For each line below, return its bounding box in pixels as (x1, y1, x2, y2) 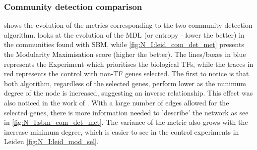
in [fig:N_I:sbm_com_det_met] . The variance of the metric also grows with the (4, 117, 248, 127)
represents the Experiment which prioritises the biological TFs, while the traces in (4, 58, 254, 69)
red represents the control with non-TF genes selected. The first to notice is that (4, 68, 249, 79)
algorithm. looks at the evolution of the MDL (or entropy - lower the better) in (4, 29, 245, 40)
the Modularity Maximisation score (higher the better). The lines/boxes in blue (4, 49, 246, 59)
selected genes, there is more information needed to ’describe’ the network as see (4, 107, 249, 117)
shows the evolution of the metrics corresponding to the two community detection (4, 20, 253, 30)
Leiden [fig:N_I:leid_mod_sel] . (4, 136, 99, 147)
